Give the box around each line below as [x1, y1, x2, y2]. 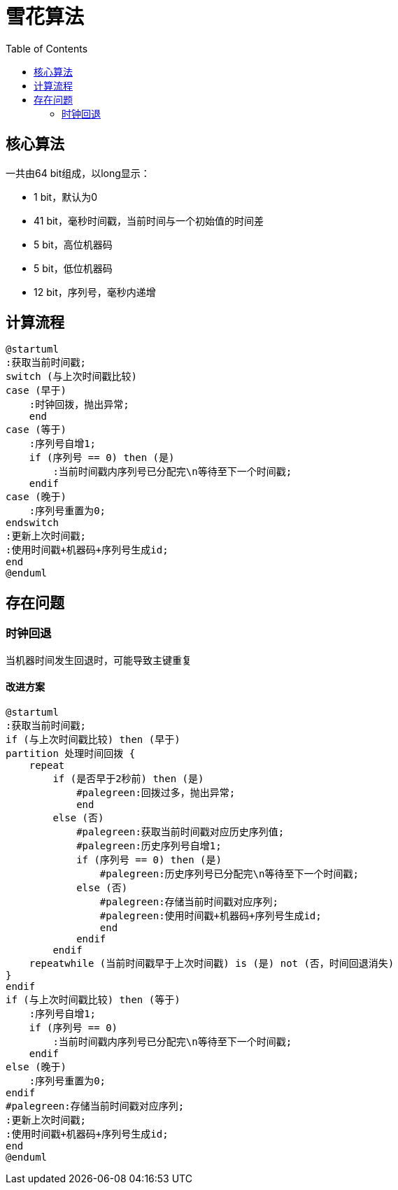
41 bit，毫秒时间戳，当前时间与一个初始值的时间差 [34, 214, 264, 227]
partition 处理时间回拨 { [6, 747, 136, 759]
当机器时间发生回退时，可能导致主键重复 [6, 653, 192, 666]
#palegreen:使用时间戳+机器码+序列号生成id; [99, 909, 322, 921]
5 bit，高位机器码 [34, 238, 113, 250]
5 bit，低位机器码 [34, 262, 113, 274]
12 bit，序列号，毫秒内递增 [34, 285, 156, 298]
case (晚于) [6, 491, 67, 503]
